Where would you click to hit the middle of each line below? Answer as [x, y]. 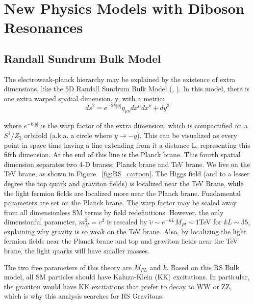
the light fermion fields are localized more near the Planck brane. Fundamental [122, 193]
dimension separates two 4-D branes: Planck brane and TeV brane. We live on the [127, 164]
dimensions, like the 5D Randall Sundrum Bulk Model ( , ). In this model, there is [127, 89]
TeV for [210, 222]
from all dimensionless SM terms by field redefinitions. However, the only [114, 212]
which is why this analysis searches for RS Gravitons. [84, 296]
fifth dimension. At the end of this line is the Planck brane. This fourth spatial [122, 154]
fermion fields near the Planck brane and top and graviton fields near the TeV [121, 241]
